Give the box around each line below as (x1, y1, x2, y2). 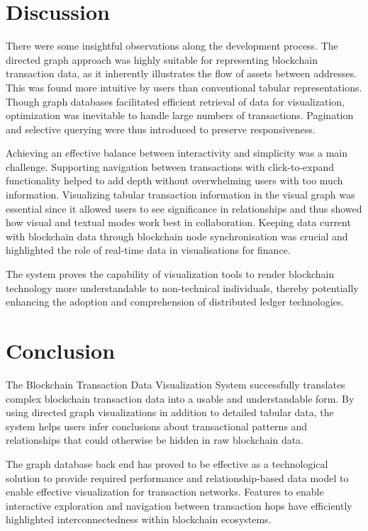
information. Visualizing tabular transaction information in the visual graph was (6, 187, 355, 202)
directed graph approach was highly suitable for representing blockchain (6, 52, 318, 67)
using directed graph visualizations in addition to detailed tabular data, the (6, 405, 334, 420)
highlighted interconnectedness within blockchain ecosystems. (6, 512, 272, 527)
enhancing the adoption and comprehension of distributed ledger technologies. (6, 294, 345, 309)
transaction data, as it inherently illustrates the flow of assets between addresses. (6, 66, 357, 81)
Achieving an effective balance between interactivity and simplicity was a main (6, 145, 347, 160)
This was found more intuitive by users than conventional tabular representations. (6, 79, 362, 94)
